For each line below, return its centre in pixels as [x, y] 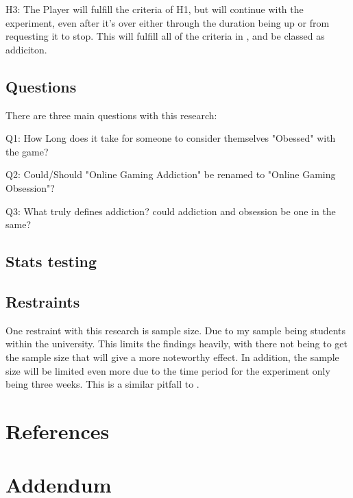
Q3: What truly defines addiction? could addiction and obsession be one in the [171, 211]
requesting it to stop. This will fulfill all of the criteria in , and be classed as [165, 36]
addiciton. [26, 49]
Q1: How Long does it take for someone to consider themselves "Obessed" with [171, 138]
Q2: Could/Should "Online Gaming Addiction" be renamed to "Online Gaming [171, 174]
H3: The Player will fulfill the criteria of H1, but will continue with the [155, 9]
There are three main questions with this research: [111, 115]
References [58, 431]
